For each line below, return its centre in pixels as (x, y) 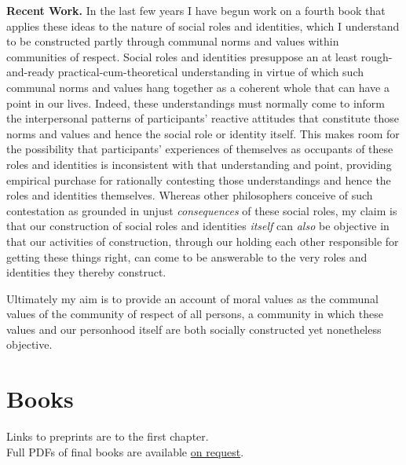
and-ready (31, 72)
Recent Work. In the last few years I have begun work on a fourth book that (196, 10)
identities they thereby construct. (86, 272)
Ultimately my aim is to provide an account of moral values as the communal (192, 298)
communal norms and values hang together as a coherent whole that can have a (198, 87)
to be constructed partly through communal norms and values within (173, 41)
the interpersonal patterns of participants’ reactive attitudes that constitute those (203, 118)
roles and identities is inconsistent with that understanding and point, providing (199, 164)
